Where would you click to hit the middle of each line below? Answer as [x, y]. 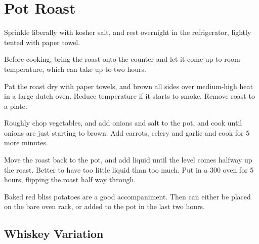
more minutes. [26, 143]
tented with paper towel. [42, 42]
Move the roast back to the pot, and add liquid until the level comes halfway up [128, 160]
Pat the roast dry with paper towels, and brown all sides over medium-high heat [128, 86]
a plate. [16, 106]
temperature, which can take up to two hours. [75, 69]
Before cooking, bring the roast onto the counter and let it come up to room [122, 59]
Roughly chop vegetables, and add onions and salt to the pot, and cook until [123, 123]
